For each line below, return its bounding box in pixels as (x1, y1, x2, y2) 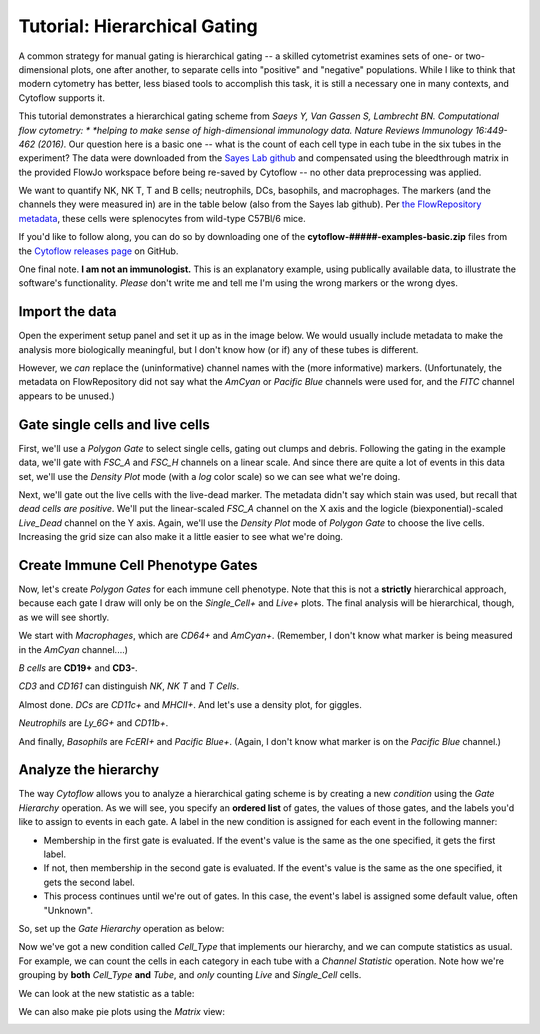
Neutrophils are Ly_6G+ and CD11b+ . (18, 717, 169, 729)
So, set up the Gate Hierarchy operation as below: (18, 922, 225, 934)
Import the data (18, 303, 117, 320)
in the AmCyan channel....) (18, 643, 129, 655)
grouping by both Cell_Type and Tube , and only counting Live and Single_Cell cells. (18, 969, 362, 981)
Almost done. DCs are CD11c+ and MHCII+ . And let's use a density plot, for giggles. (18, 698, 362, 710)
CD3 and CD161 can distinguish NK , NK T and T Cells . (18, 680, 240, 692)
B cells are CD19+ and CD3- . (18, 661, 139, 674)
